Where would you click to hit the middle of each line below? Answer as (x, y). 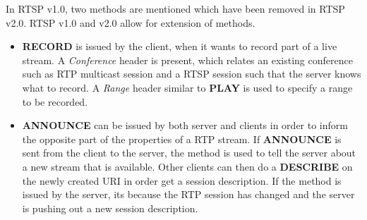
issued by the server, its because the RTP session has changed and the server (188, 194)
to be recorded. (55, 101)
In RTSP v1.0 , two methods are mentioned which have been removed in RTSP (175, 8)
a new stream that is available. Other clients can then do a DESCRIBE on (187, 166)
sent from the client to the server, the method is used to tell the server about (189, 153)
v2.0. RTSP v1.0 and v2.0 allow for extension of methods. (131, 22)
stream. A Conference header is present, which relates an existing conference (187, 60)
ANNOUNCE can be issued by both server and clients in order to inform (185, 125)
